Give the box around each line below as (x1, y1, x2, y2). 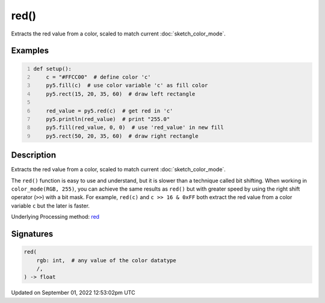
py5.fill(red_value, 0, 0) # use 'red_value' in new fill (46, 124, 224, 131)
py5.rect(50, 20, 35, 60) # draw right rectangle (46, 132, 199, 139)
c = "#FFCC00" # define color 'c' (46, 73, 151, 81)
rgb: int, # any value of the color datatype (36, 257, 177, 264)
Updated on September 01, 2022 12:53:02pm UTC (11, 289, 135, 296)
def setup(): (33, 65, 72, 72)
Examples (11, 46, 49, 56)
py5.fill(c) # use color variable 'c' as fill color (46, 82, 208, 89)
